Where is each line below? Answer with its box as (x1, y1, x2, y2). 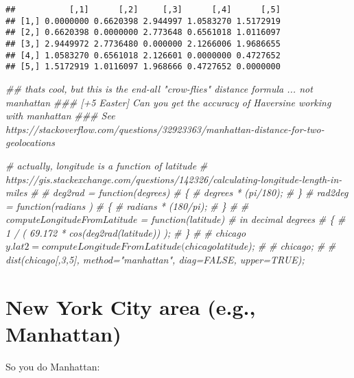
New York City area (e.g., (5, 292, 256, 320)
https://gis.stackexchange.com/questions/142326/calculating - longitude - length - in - (5, 172, 342, 186)
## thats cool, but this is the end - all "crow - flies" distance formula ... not (5, 81, 313, 95)
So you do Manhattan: (5, 359, 100, 373)
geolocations (5, 135, 55, 150)
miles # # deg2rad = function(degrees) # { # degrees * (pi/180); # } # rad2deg (5, 185, 349, 200)
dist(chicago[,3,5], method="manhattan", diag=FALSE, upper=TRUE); (5, 252, 305, 267)
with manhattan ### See (5, 108, 115, 123)
